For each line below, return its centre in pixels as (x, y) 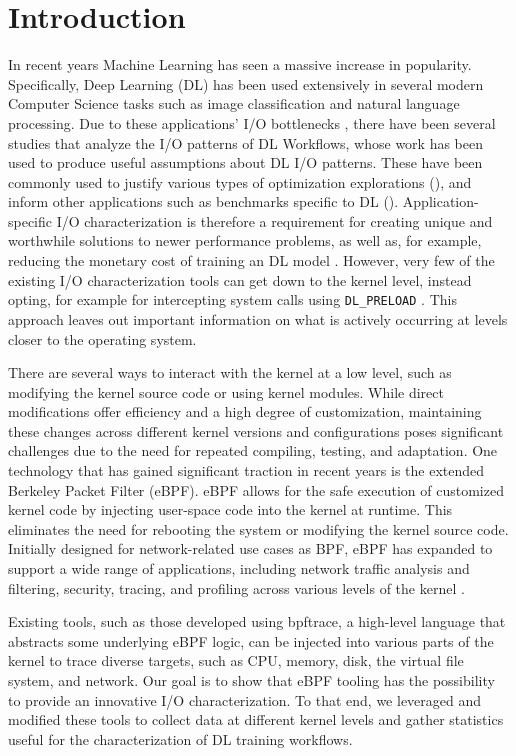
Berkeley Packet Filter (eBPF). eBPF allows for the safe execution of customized (256, 489)
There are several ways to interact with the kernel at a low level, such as (230, 372)
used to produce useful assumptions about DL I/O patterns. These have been (245, 162)
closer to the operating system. (102, 338)
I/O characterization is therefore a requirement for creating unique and (274, 220)
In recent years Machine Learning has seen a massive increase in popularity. (240, 64)
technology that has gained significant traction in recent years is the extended (246, 470)
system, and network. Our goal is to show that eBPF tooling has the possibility (251, 680)
